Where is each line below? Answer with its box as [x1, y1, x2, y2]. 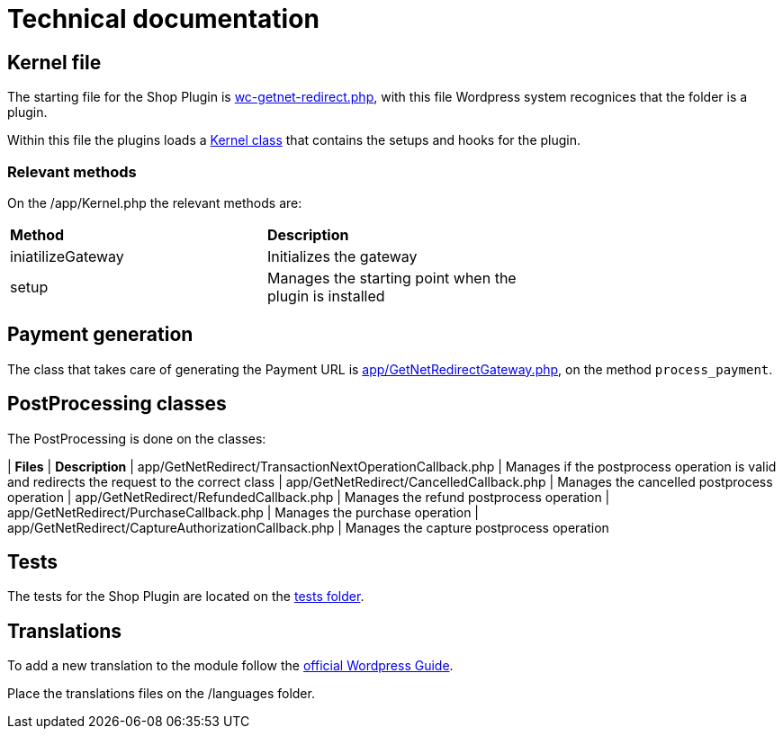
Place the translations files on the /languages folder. [7, 686, 315, 702]
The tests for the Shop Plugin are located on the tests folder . [7, 588, 364, 605]
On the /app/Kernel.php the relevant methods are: [7, 194, 302, 211]
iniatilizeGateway [10, 247, 124, 265]
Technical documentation [7, 4, 319, 34]
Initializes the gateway [266, 247, 418, 265]
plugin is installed [266, 286, 385, 305]
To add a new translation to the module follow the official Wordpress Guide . [7, 658, 454, 674]
